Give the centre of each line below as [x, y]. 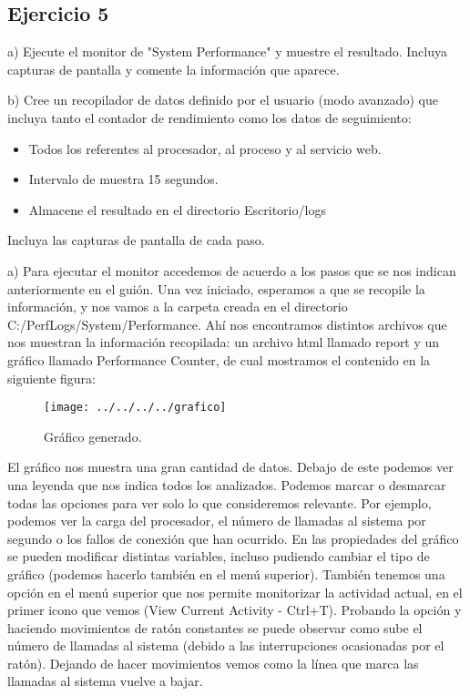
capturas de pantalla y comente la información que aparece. [174, 69]
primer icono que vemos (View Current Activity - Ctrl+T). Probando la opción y [235, 610]
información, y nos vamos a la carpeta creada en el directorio [178, 307]
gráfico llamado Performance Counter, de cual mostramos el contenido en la [219, 359]
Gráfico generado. [93, 436]
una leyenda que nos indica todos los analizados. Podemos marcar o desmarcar [227, 484]
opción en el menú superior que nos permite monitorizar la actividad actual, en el [235, 592]
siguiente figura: [51, 378]
